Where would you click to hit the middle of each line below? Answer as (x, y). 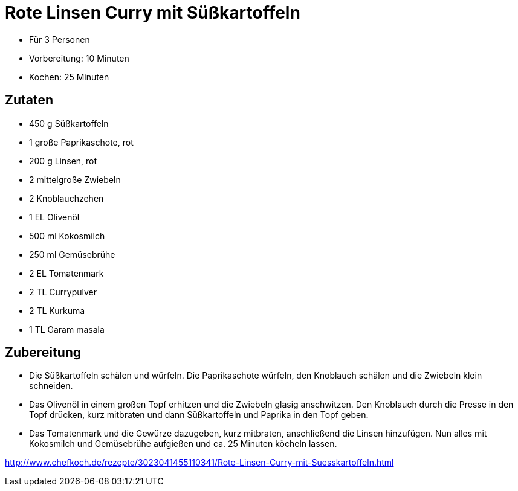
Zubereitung (43, 353)
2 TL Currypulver (63, 292)
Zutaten (29, 100)
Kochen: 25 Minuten (69, 77)
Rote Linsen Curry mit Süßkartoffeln (153, 13)
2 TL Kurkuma (57, 310)
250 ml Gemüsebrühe (72, 254)
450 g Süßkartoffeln (69, 123)
